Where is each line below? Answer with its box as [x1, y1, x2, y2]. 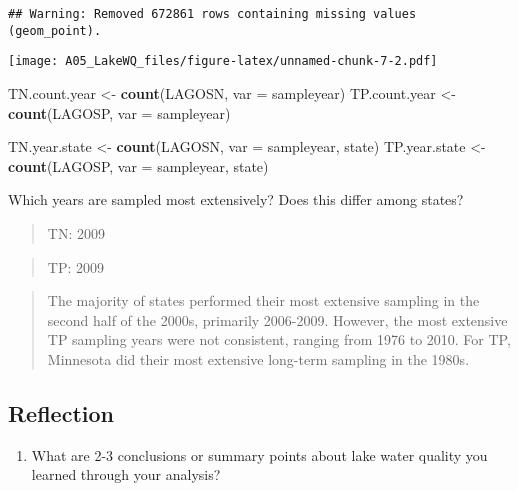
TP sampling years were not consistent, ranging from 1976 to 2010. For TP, [47, 329, 511, 350]
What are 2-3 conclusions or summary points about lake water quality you [31, 444, 488, 465]
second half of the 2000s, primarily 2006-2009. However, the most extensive [47, 309, 508, 330]
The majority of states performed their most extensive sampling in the [47, 290, 480, 311]
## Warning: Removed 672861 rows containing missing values [8, 7, 417, 21]
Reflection [8, 397, 114, 428]
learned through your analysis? [31, 464, 221, 485]
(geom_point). [8, 23, 102, 38]
